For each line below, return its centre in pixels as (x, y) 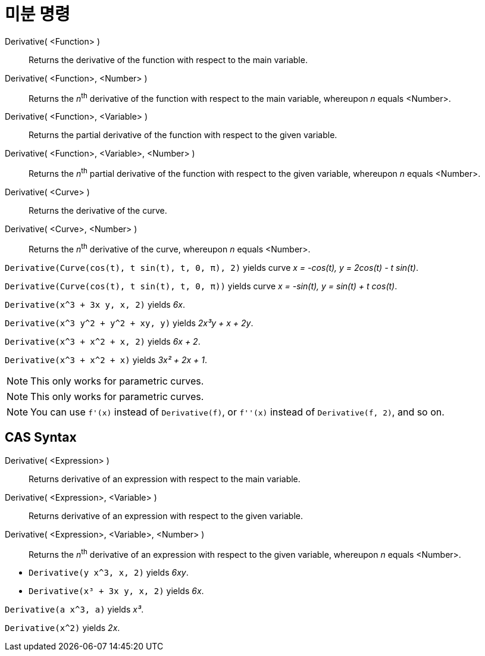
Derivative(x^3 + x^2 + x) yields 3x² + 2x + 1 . (106, 360)
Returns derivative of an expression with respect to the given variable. (166, 516)
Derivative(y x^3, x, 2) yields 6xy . (109, 573)
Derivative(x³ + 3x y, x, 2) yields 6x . (116, 591)
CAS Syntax (41, 438)
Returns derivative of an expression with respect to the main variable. (165, 479)
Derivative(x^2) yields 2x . (62, 628)
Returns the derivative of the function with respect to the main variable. (168, 60)
